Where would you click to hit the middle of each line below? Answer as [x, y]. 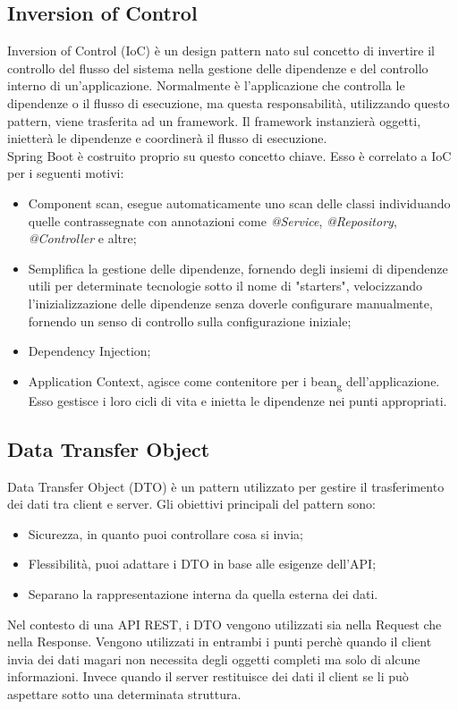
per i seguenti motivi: [66, 173]
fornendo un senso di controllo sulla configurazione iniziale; [190, 321]
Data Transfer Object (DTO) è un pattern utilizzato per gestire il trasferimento [226, 486]
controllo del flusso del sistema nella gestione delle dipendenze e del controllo [218, 68]
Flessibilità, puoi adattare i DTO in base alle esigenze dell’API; [202, 564]
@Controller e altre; [82, 238]
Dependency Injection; [89, 351]
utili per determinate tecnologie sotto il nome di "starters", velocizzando [225, 286]
